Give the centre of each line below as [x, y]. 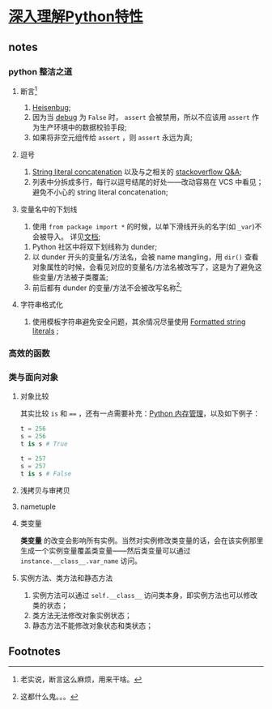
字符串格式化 [41, 305]
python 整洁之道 [40, 71]
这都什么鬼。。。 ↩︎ [49, 697]
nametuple [38, 506]
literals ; [45, 331]
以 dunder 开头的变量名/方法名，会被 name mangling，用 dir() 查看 [145, 257]
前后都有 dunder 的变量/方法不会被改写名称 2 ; [107, 287]
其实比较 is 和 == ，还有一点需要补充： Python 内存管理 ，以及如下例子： [140, 413]
